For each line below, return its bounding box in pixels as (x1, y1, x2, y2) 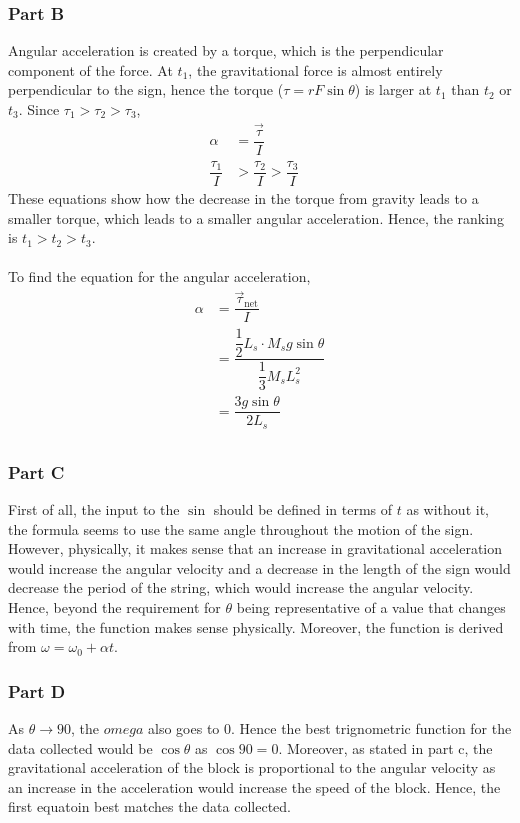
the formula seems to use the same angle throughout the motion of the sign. (8, 518, 474, 539)
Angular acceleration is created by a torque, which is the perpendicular (8, 40, 444, 61)
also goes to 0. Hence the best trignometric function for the (148, 718, 512, 739)
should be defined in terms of (213, 499, 393, 520)
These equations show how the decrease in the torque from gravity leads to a (8, 188, 479, 208)
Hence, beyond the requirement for (8, 597, 221, 618)
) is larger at (354, 79, 432, 100)
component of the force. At (8, 59, 173, 80)
